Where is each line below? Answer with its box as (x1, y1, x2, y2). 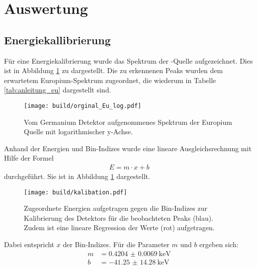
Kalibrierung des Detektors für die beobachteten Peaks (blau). (24, 212, 214, 223)
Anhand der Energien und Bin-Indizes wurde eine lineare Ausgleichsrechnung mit (4, 143, 252, 153)
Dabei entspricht (4, 239, 55, 250)
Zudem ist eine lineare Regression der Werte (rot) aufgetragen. (24, 222, 215, 233)
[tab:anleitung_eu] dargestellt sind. (4, 85, 111, 95)
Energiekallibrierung (4, 32, 111, 47)
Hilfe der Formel (4, 153, 54, 163)
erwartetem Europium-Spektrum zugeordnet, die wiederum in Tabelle (4, 75, 216, 85)
